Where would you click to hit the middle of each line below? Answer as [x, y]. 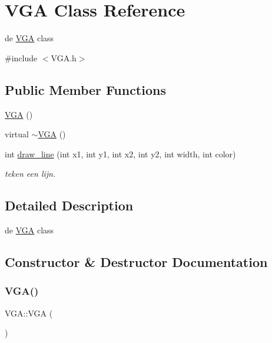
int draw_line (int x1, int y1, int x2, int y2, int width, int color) [120, 154]
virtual [17, 134]
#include [21, 57]
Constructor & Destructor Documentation [136, 262]
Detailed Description [69, 205]
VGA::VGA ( [29, 313]
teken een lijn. [30, 174]
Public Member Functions [85, 89]
